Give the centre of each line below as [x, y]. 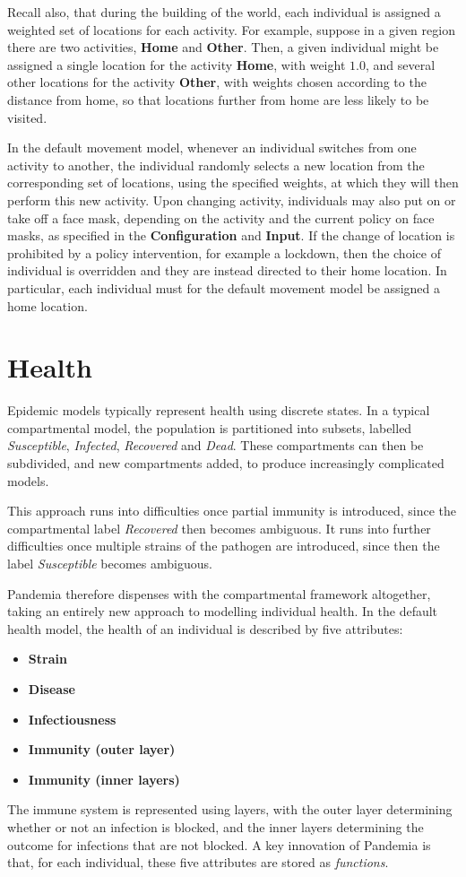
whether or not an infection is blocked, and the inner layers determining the [216, 826]
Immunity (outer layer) [102, 749]
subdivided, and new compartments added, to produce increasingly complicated [226, 463]
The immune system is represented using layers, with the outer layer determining [230, 809]
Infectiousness [72, 719]
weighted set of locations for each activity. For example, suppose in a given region [231, 29]
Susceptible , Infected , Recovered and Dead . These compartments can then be [216, 445]
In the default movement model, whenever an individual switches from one [212, 148]
